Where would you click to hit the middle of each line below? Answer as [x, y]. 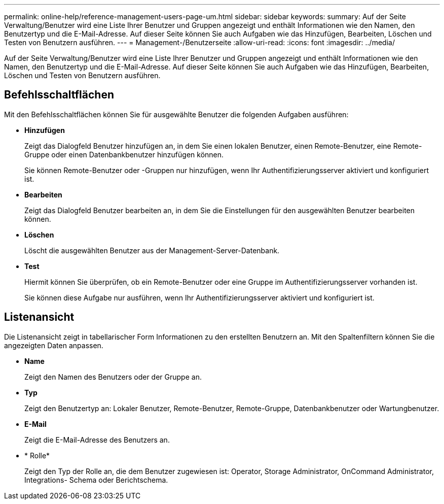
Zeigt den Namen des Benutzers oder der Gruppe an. [113, 377]
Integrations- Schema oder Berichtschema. [96, 480]
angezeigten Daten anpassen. [54, 345]
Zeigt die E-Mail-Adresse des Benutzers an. [97, 440]
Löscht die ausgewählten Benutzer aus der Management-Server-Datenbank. [152, 250]
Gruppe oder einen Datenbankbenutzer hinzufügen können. [124, 154]
